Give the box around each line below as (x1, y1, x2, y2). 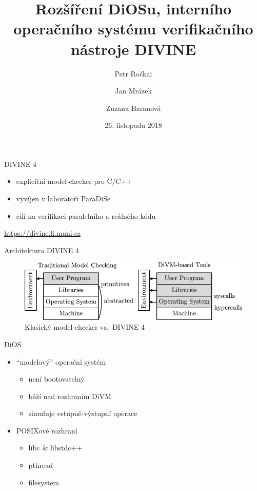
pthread (28, 460, 53, 470)
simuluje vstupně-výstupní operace (28, 408, 137, 419)
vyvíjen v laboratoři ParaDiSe (16, 193, 111, 204)
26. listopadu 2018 (105, 120, 162, 130)
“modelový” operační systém (16, 356, 106, 367)
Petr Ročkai (114, 68, 152, 79)
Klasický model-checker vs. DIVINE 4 (25, 322, 145, 332)
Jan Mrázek (115, 85, 152, 96)
